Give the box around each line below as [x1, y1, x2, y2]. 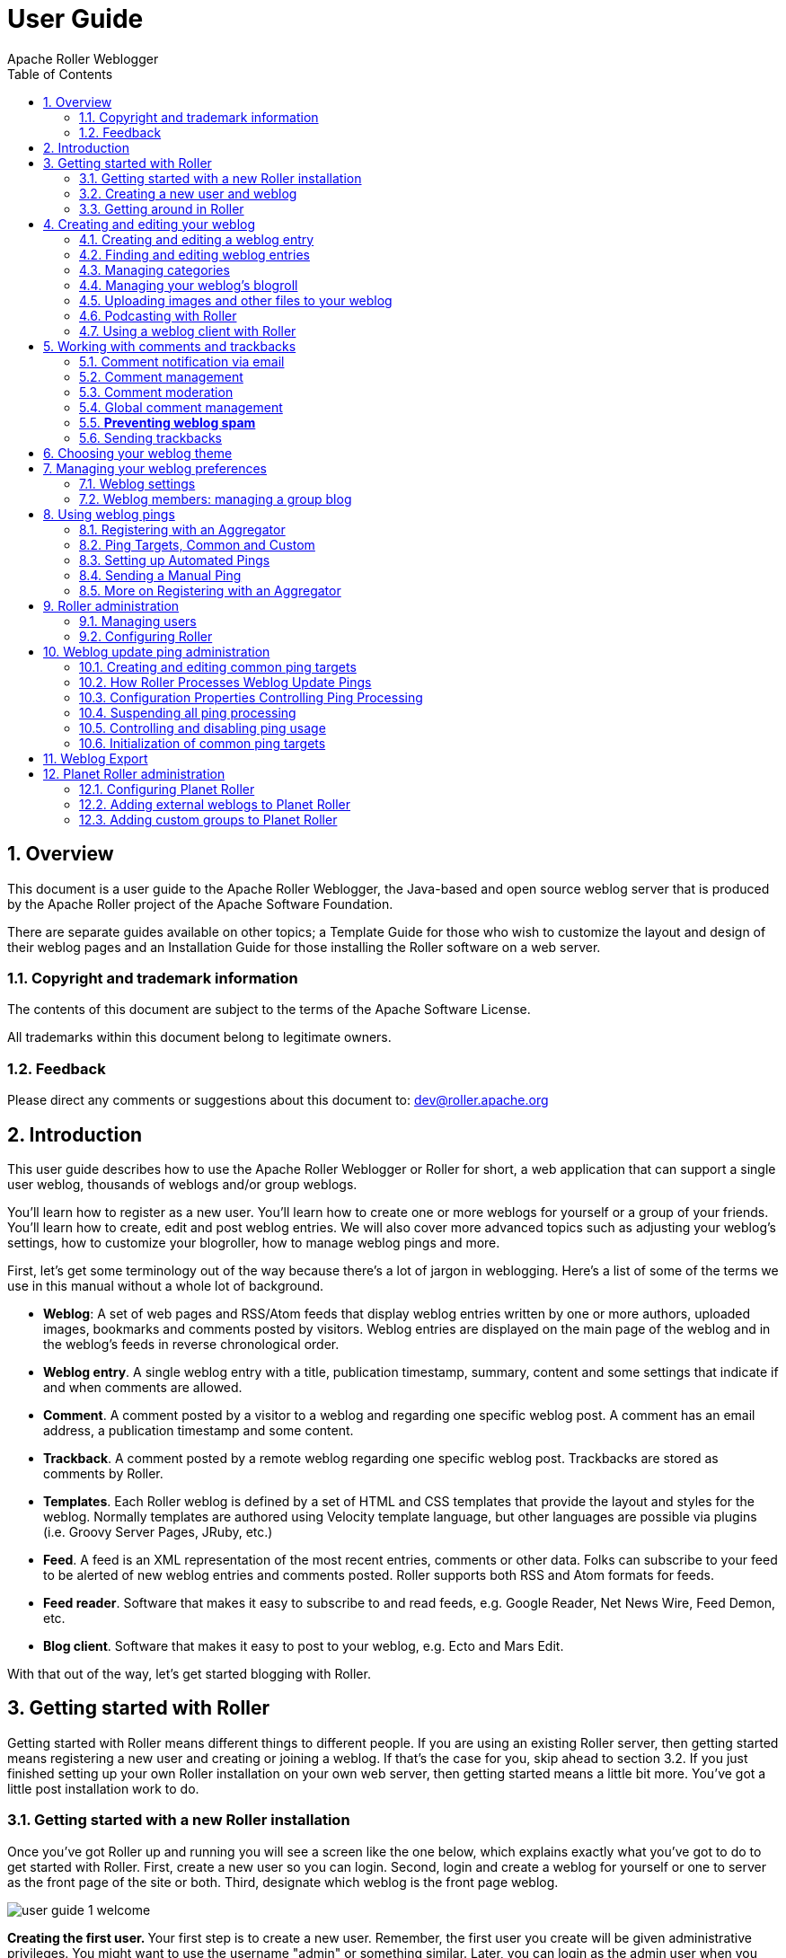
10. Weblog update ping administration [43, 643, 270, 659]
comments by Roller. [43, 1465, 163, 1481]
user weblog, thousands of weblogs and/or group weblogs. [7, 1176, 358, 1192]
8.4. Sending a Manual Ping [79, 567, 242, 583]
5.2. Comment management [79, 368, 243, 384]
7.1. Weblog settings [79, 475, 196, 491]
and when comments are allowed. [43, 1379, 243, 1395]
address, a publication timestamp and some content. [43, 1422, 354, 1438]
